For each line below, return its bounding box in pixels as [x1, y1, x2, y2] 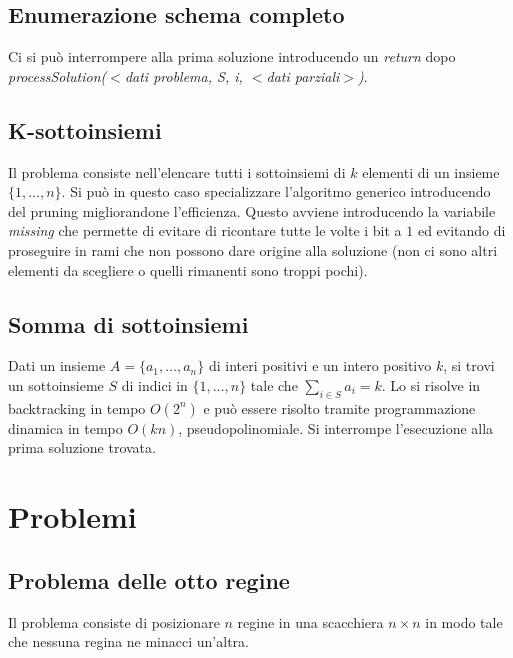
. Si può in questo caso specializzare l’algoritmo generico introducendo [61, 181, 491, 202]
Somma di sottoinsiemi [8, 308, 249, 339]
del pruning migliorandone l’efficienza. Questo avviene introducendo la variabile [8, 200, 496, 221]
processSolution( [8, 65, 107, 86]
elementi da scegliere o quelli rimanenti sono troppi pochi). [8, 259, 368, 280]
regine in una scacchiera [237, 611, 384, 632]
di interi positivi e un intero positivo [208, 355, 432, 376]
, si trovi [443, 355, 495, 376]
